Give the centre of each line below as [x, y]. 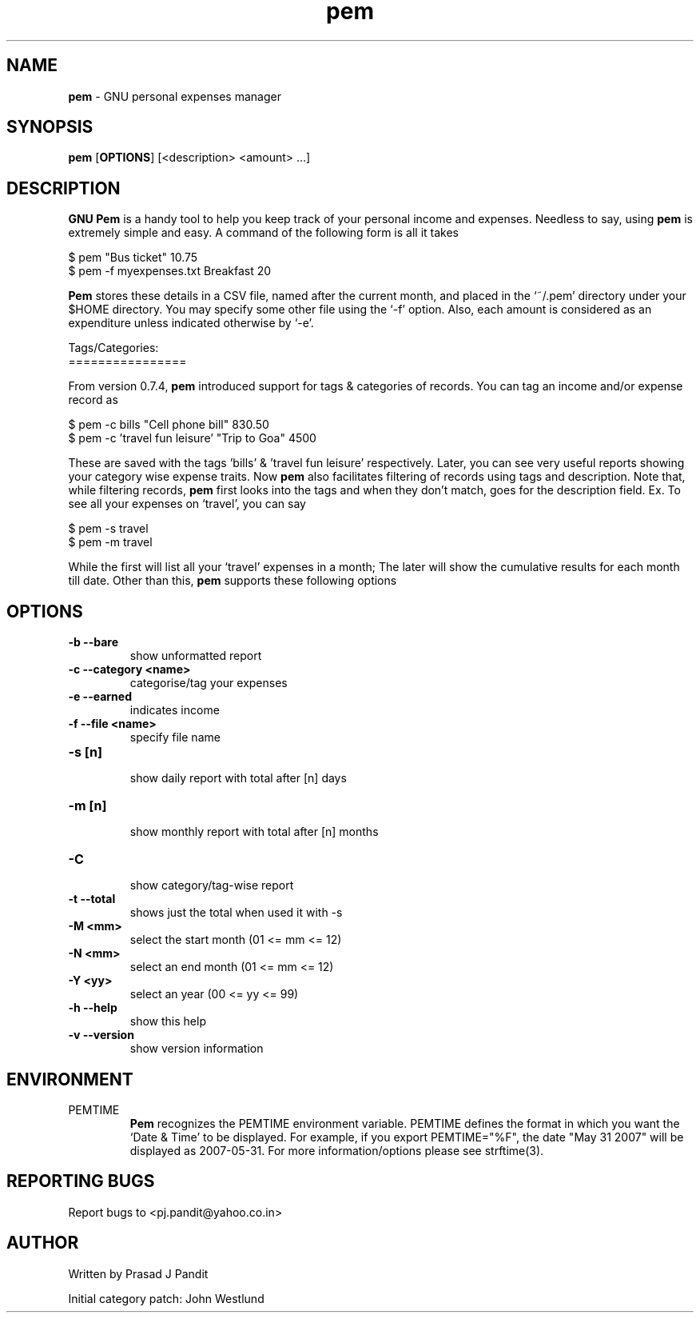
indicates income [175, 710]
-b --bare [93, 642]
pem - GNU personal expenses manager [175, 96]
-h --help [93, 1008]
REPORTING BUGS [81, 1181]
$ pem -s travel [108, 529]
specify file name [175, 737]
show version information [197, 1049]
